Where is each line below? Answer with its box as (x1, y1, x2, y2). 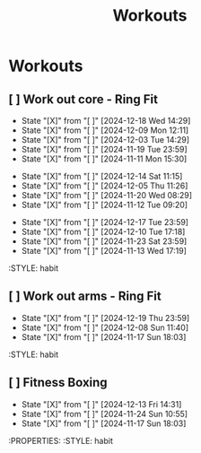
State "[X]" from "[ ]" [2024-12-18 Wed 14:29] (21, 116, 191, 126)
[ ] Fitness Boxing (8, 375, 109, 390)
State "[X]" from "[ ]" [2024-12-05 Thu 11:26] (21, 180, 188, 191)
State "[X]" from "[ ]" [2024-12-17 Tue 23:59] (21, 217, 189, 227)
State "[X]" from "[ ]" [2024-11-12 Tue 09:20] (21, 199, 188, 210)
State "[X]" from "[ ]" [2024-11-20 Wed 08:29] (21, 190, 193, 200)
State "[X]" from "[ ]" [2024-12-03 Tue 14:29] (21, 135, 190, 144)
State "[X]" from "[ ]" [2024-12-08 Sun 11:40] (21, 322, 189, 333)
